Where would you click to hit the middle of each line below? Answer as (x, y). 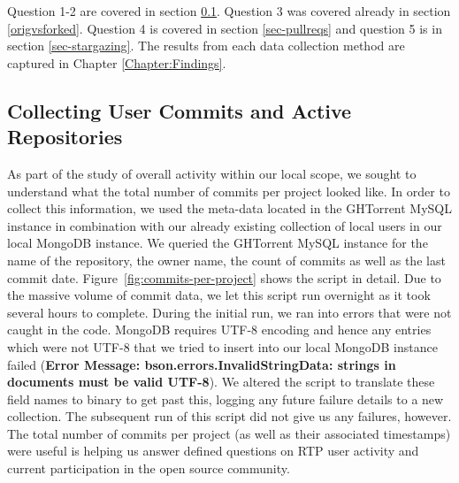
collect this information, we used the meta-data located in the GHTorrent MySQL (230, 208)
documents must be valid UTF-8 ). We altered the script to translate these (221, 382)
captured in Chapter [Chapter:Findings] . (117, 62)
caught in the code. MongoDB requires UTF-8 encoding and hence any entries (219, 330)
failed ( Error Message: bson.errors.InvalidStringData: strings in (202, 364)
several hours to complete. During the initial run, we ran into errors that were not (229, 312)
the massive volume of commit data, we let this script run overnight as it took (219, 295)
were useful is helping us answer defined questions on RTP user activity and (213, 451)
